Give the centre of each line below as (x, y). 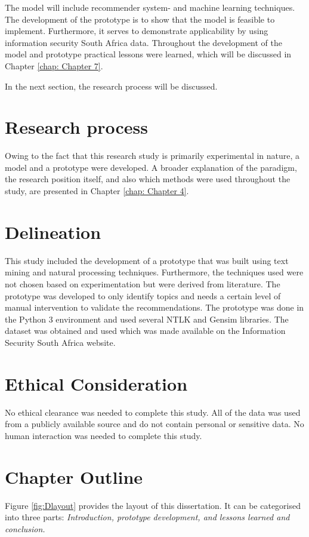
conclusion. (25, 528)
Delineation (53, 231)
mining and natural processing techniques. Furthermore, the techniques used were (154, 272)
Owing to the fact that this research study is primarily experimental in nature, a (152, 156)
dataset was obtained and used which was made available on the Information (145, 331)
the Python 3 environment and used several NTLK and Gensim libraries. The (147, 319)
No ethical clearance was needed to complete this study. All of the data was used (153, 412)
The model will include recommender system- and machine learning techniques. (150, 7)
